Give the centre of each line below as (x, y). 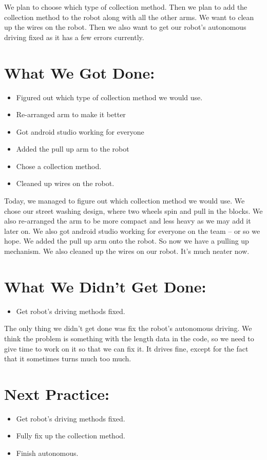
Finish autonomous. (47, 453)
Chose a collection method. (59, 166)
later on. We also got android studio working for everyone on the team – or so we (132, 231)
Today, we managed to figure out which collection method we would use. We (125, 201)
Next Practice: (57, 393)
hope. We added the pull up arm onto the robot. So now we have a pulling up (127, 241)
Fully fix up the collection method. (71, 436)
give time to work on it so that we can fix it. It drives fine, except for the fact (126, 348)
